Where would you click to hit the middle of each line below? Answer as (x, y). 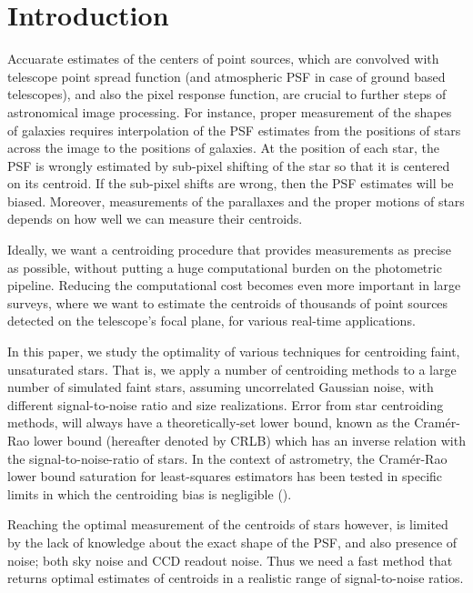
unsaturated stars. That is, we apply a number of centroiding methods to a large (232, 369)
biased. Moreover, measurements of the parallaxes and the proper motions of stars (236, 201)
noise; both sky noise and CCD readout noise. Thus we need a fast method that (230, 560)
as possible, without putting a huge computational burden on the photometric (225, 267)
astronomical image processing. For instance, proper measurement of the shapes (230, 111)
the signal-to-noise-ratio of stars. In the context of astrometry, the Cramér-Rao (227, 458)
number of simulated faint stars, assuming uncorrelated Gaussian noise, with (221, 387)
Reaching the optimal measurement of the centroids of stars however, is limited (228, 524)
